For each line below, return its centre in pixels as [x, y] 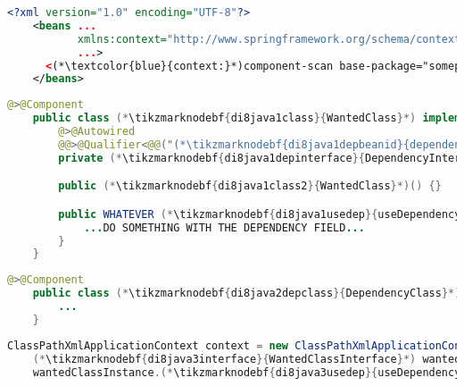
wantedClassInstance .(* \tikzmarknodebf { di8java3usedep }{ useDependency [247, 372]
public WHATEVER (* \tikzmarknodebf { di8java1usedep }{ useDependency [260, 214]
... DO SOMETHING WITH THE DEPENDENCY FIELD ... [224, 227]
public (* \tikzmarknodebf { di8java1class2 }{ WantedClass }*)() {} [250, 186]
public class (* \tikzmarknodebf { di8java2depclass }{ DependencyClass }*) [247, 294]
